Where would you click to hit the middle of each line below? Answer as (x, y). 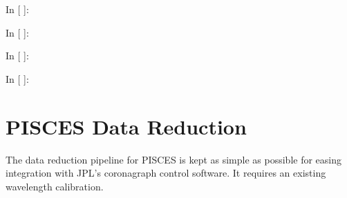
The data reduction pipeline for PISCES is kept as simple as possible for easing (173, 159)
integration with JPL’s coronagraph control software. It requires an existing (166, 173)
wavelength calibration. (55, 186)
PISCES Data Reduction (126, 126)
